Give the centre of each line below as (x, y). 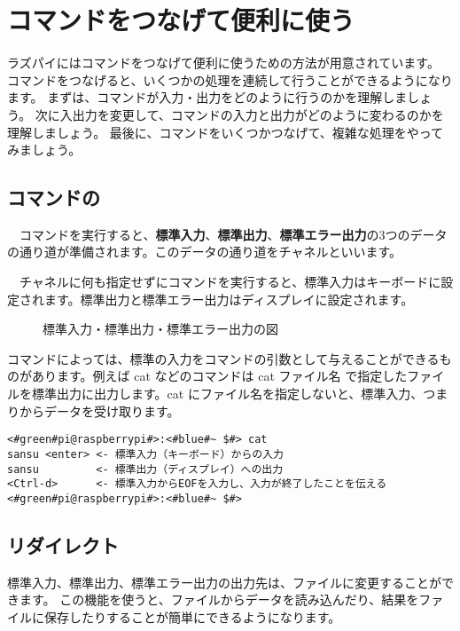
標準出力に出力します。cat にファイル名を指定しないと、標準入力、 (227, 394)
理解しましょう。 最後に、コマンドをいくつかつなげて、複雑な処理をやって (225, 132)
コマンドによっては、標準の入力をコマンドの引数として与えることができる (223, 358)
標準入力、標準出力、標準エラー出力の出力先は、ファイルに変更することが (224, 582)
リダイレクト (63, 544)
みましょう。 (44, 150)
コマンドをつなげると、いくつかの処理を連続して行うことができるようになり (230, 79)
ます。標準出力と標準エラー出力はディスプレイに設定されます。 (229, 299)
